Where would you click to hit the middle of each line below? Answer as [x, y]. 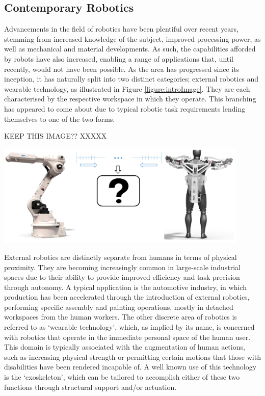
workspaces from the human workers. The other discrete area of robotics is [121, 317]
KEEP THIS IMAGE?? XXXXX [56, 136]
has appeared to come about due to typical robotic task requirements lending [125, 108]
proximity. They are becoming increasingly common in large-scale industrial [122, 267]
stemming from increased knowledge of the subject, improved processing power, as [132, 38]
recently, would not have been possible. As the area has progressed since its [122, 69]
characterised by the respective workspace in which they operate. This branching [130, 99]
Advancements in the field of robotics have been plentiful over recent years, [122, 29]
